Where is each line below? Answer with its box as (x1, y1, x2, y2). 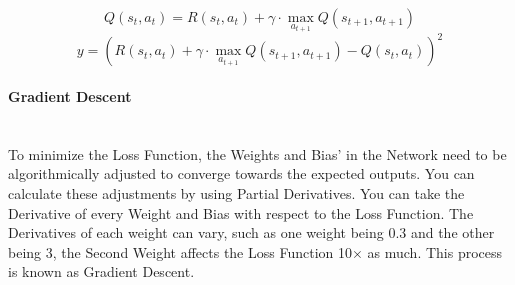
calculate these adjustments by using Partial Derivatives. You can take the (8, 182, 465, 203)
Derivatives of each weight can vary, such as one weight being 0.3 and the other (8, 222, 495, 243)
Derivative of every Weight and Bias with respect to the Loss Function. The (8, 202, 474, 223)
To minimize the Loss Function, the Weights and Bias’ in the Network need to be (8, 143, 507, 164)
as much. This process (367, 241, 503, 262)
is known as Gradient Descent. (8, 261, 195, 282)
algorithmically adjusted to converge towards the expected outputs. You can (8, 163, 475, 184)
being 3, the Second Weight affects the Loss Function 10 (8, 241, 352, 262)
